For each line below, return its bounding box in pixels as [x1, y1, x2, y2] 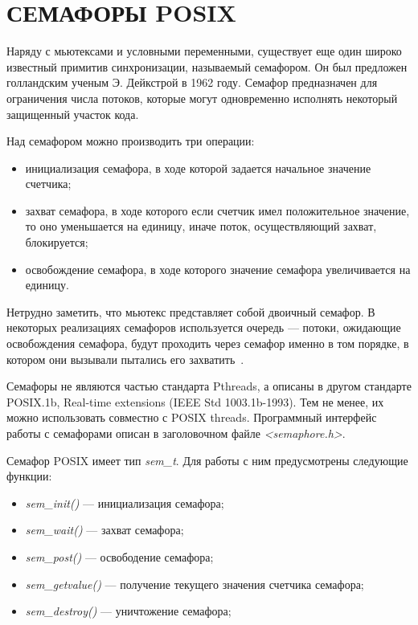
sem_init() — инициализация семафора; [25, 494, 224, 511]
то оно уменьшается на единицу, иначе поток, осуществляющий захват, [25, 218, 377, 235]
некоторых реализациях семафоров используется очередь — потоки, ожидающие [6, 319, 401, 336]
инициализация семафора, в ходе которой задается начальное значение [25, 159, 371, 176]
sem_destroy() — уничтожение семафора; [25, 603, 232, 619]
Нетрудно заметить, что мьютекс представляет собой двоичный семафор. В [6, 303, 375, 320]
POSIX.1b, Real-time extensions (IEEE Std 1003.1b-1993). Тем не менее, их [6, 393, 384, 410]
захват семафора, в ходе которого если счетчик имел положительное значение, [25, 202, 410, 219]
